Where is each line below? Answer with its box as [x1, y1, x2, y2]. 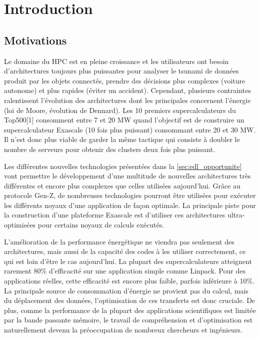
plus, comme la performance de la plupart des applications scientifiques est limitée [4, 304, 256, 315]
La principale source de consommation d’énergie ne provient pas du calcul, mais [4, 285, 248, 295]
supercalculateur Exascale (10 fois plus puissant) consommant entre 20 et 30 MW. [4, 124, 256, 134]
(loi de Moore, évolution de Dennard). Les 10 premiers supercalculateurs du [4, 104, 236, 115]
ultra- [227, 209, 245, 220]
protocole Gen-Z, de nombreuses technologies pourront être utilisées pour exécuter [4, 190, 256, 200]
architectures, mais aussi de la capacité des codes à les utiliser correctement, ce [4, 246, 246, 256]
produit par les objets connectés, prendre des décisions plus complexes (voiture [4, 75, 245, 85]
